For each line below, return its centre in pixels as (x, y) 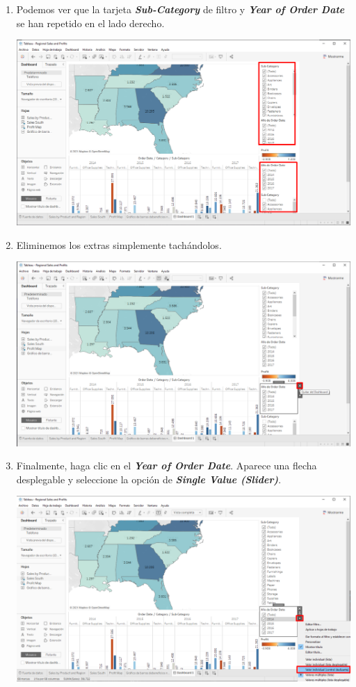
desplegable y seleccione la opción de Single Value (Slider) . (149, 479)
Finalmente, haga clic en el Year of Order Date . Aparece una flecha (167, 466)
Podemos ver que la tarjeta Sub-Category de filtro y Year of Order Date (180, 9)
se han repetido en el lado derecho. (90, 23)
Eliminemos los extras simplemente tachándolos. (119, 244)
